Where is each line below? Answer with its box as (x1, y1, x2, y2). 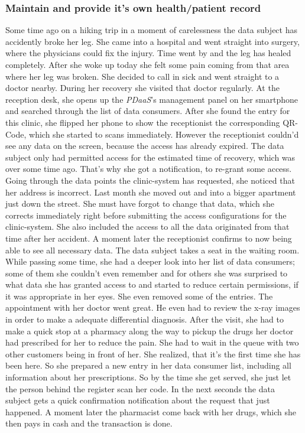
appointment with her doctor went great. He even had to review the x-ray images (5, 301, 300, 314)
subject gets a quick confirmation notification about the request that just (5, 394, 270, 406)
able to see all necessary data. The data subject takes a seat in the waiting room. (5, 243, 300, 256)
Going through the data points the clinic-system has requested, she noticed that (5, 174, 295, 186)
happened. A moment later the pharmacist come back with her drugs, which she (5, 405, 296, 418)
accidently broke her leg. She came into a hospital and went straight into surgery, (5, 35, 300, 47)
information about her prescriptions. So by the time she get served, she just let (5, 371, 291, 383)
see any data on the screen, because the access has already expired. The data (5, 139, 284, 152)
